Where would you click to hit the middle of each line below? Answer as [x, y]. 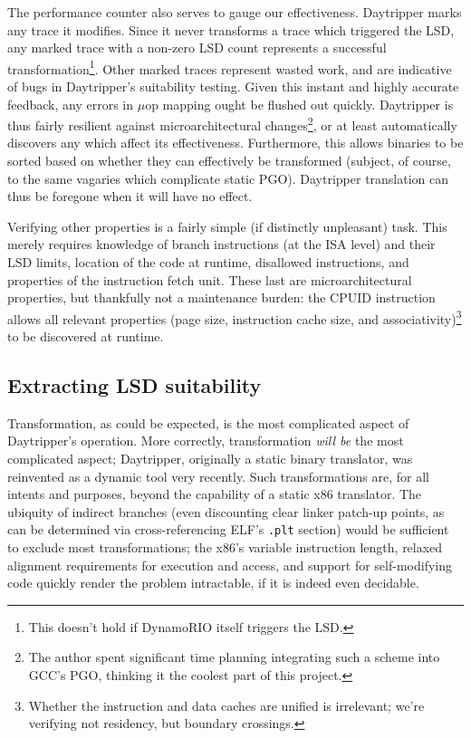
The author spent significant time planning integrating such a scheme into [234, 657]
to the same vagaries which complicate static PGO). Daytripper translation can [228, 178]
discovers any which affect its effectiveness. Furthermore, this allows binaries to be [235, 143]
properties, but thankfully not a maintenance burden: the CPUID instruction [221, 297]
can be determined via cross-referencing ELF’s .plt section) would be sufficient [228, 529]
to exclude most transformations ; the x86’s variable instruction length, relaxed [225, 547]
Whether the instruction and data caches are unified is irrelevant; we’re [226, 705]
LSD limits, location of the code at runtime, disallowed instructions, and [208, 262]
